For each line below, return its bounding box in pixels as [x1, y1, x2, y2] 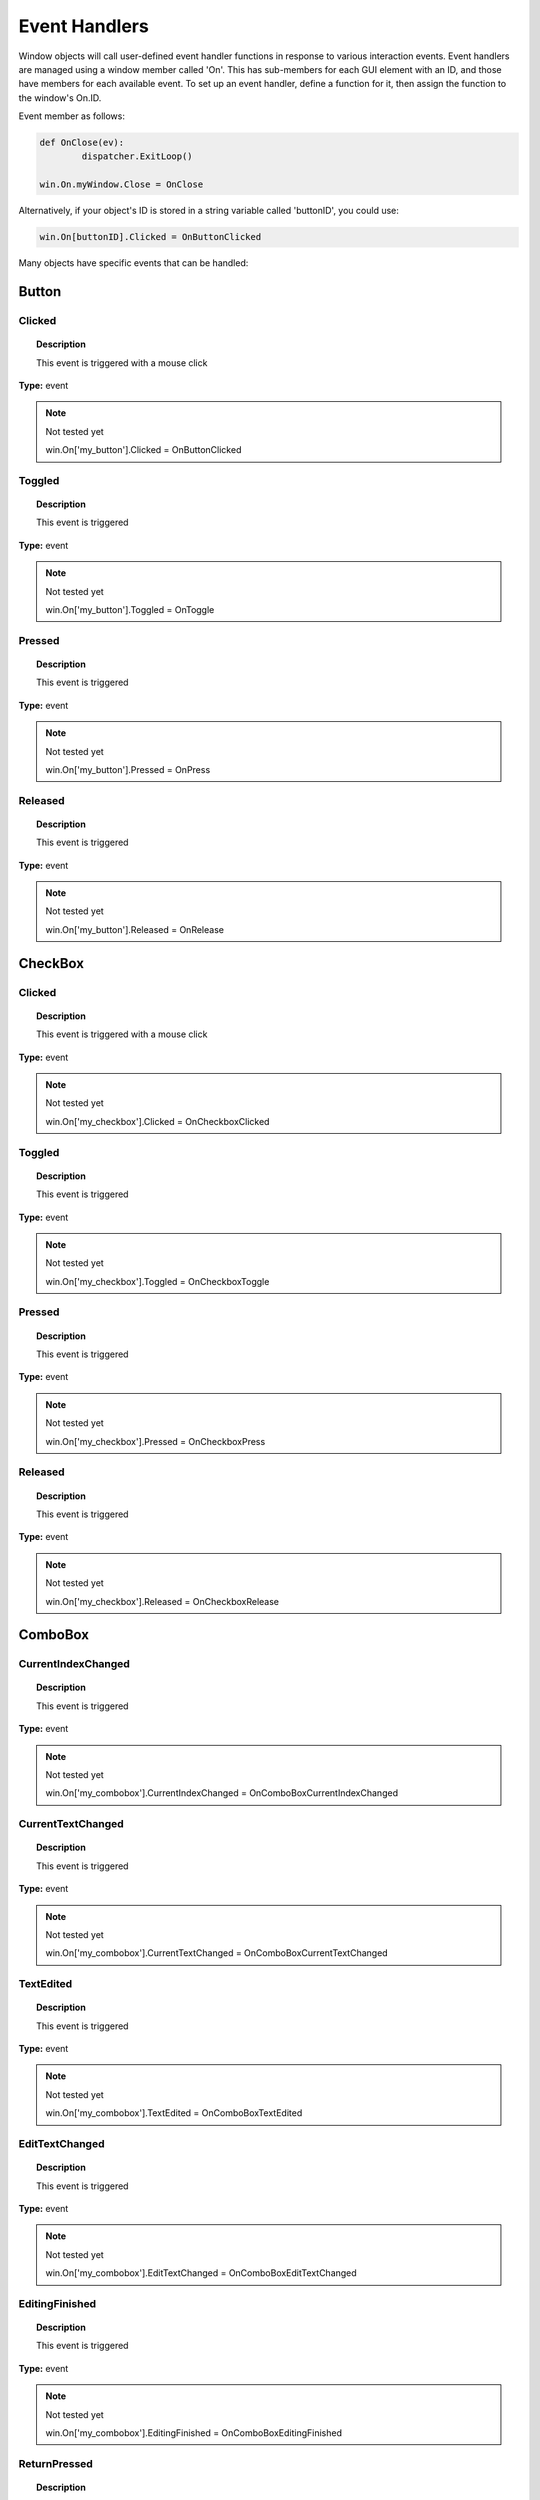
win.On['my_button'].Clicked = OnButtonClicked [45, 444, 242, 456]
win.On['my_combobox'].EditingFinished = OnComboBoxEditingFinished [45, 2427, 342, 2439]
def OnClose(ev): [39, 137, 125, 149]
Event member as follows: [18, 110, 125, 122]
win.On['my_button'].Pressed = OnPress [45, 763, 211, 775]
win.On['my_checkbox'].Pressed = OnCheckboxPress [45, 1435, 266, 1447]
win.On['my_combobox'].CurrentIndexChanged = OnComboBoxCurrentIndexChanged [45, 1787, 399, 1799]
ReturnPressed [18, 2456, 94, 2470]
